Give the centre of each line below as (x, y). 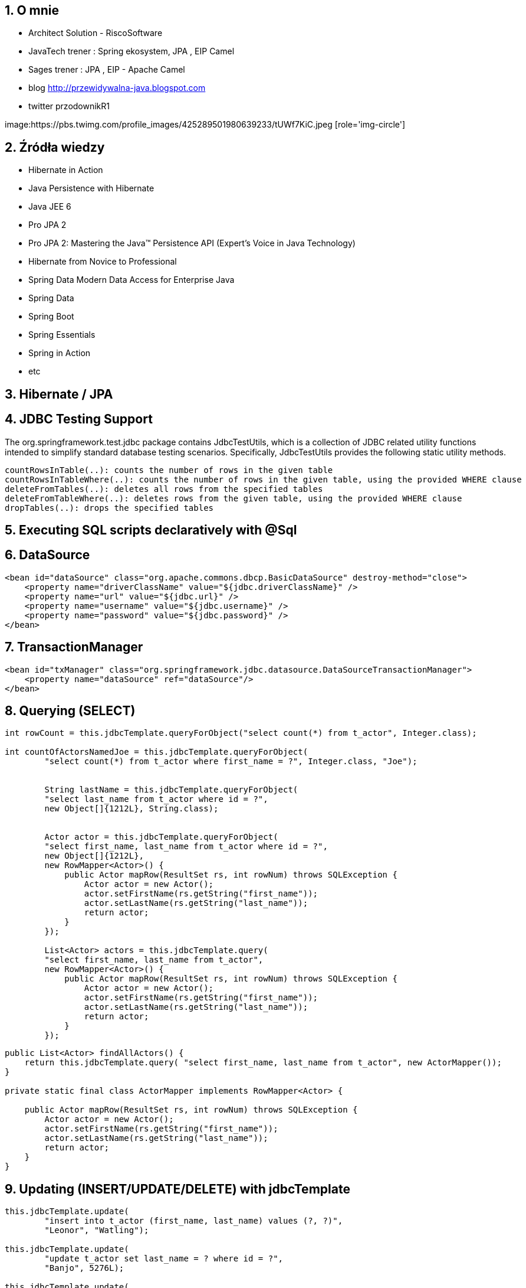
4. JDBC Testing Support (79, 419)
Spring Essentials (62, 335)
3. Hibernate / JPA (59, 394)
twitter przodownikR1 (69, 106)
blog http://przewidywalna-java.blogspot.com (117, 88)
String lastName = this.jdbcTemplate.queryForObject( (171, 790)
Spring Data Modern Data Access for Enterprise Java (131, 280)
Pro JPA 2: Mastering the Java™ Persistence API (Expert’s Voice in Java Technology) (192, 243)
